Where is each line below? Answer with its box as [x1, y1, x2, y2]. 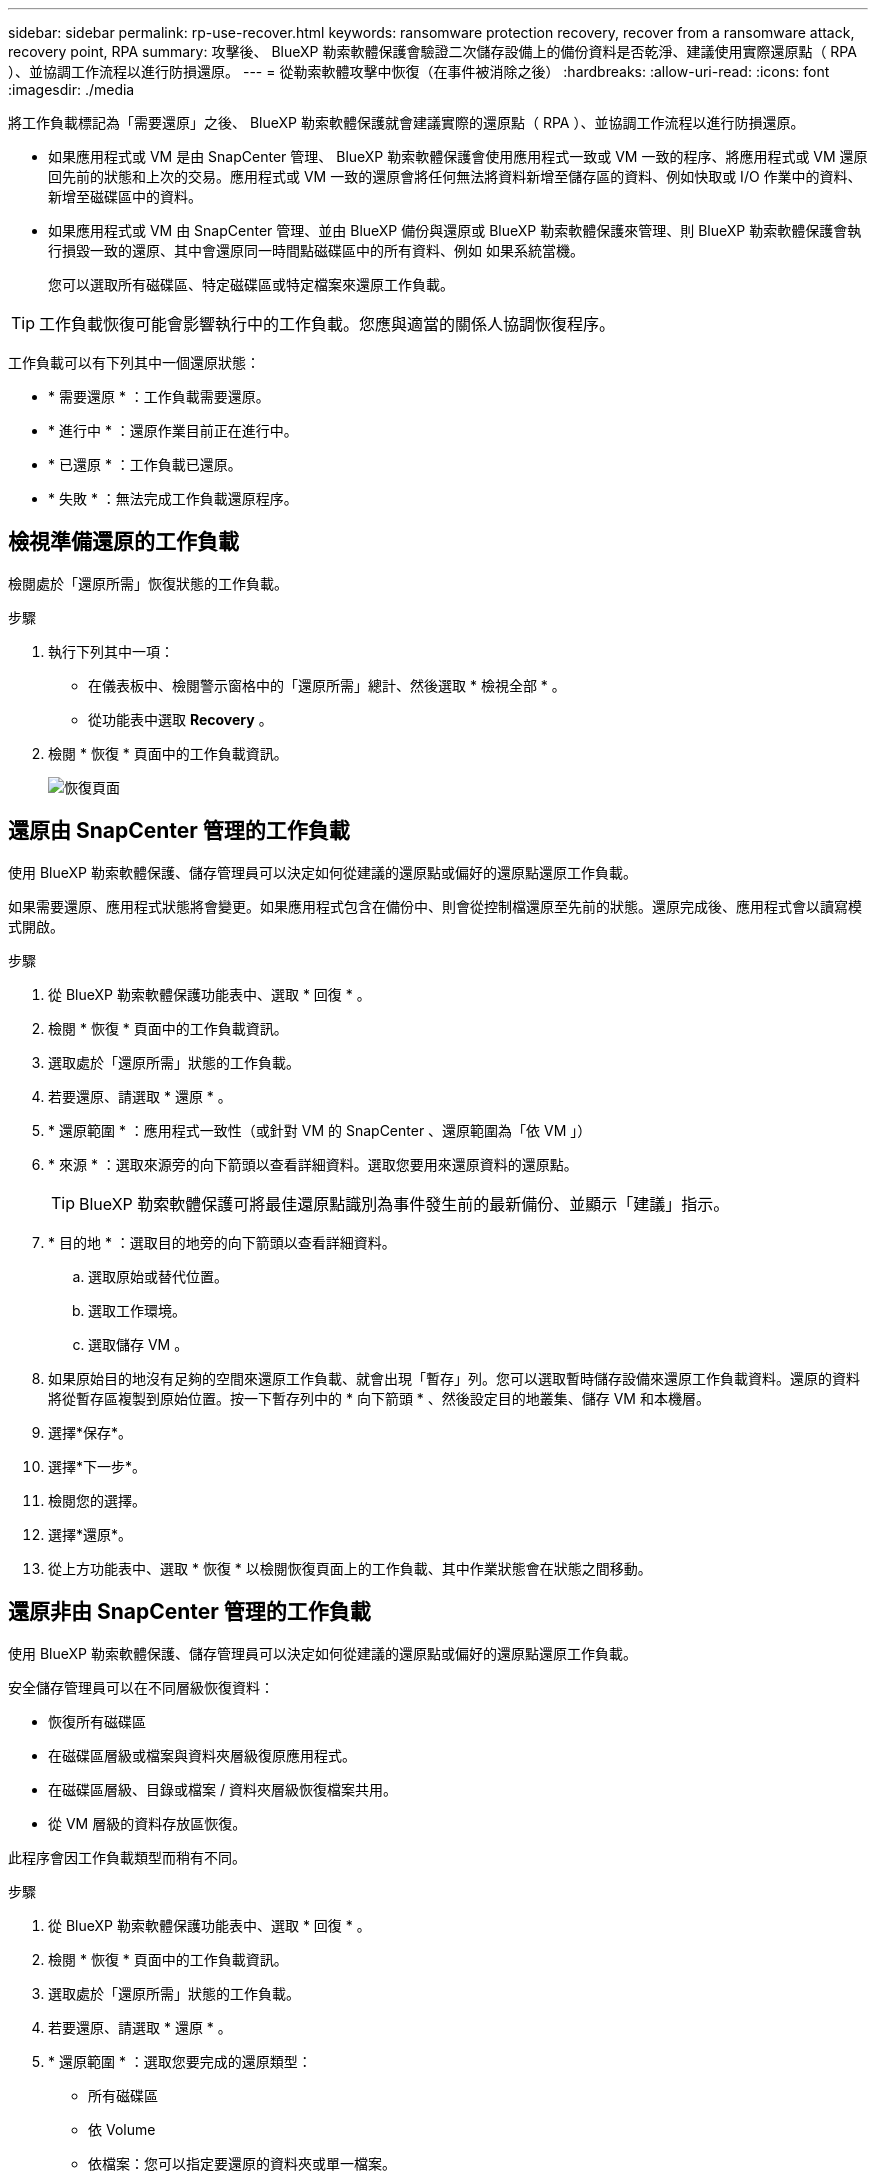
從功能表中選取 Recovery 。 [88, 710, 273, 728]
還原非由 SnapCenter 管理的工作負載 [8, 1599, 371, 1625]
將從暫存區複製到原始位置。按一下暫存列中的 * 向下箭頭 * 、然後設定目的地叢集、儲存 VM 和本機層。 [48, 1389, 710, 1407]
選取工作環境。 [88, 1301, 186, 1319]
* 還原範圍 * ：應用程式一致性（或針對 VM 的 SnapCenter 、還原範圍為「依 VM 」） [48, 1121, 592, 1139]
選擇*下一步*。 [48, 1457, 147, 1475]
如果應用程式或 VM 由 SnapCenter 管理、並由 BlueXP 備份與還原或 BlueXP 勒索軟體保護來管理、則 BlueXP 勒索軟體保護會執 [48, 222, 862, 239]
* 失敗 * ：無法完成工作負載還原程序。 [48, 490, 298, 507]
